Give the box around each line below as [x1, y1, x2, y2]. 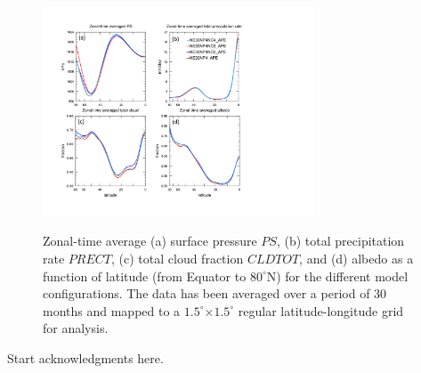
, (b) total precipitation [276, 231, 405, 250]
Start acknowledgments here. [7, 348, 164, 367]
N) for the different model [266, 266, 409, 285]
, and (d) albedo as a [299, 249, 414, 268]
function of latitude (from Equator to [43, 266, 247, 285]
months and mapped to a [43, 301, 181, 320]
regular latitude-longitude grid [238, 301, 404, 320]
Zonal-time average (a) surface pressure [43, 231, 257, 250]
